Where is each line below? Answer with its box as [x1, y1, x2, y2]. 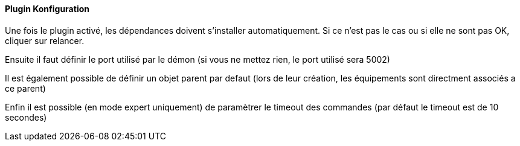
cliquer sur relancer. [5, 35, 85, 46]
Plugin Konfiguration [5, 4, 89, 14]
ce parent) [5, 83, 46, 94]
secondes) [5, 112, 47, 122]
